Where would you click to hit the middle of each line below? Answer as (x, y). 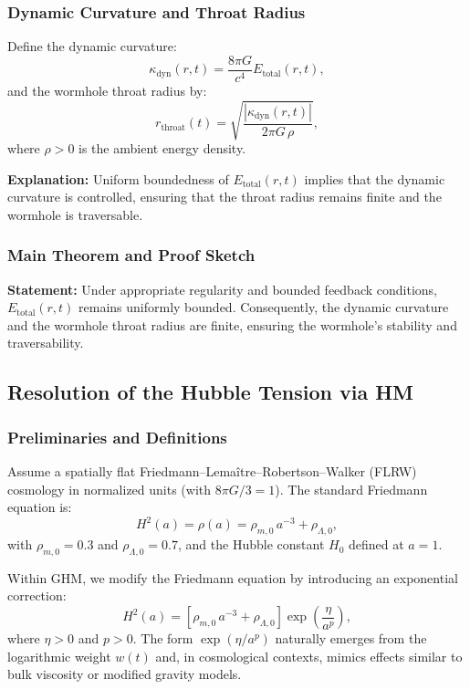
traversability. (46, 343)
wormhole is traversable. (75, 214)
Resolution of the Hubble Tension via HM (211, 392)
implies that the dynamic (375, 178)
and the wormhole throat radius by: (107, 90)
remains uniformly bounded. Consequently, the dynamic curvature (264, 307)
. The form (163, 638)
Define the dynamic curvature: (92, 46)
